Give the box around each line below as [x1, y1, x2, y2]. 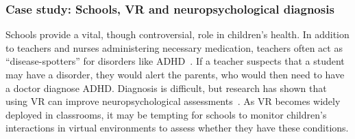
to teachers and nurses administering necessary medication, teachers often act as [5, 40, 343, 55]
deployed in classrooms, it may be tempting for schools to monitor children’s [5, 107, 327, 121]
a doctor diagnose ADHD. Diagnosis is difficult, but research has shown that [5, 80, 327, 95]
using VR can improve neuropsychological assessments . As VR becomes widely [5, 94, 341, 108]
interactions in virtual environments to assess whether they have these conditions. [5, 121, 349, 135]
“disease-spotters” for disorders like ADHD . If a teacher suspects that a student [5, 54, 345, 68]
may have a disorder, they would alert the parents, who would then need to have [5, 67, 345, 81]
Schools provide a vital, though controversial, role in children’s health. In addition [5, 27, 350, 42]
